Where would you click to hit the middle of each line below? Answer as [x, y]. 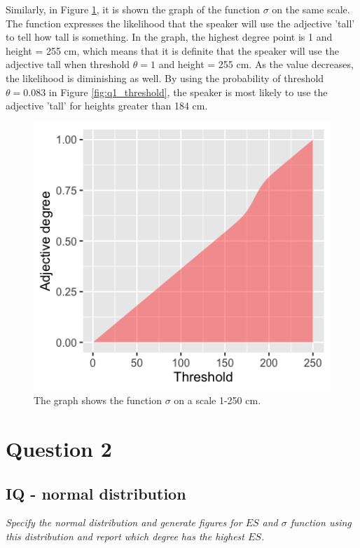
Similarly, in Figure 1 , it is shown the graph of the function [133, 9]
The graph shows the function [98, 400]
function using [321, 522]
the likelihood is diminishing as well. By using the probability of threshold [165, 78]
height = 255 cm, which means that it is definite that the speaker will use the [172, 50]
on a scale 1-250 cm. [217, 400]
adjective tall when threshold [68, 64]
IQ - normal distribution [96, 493]
